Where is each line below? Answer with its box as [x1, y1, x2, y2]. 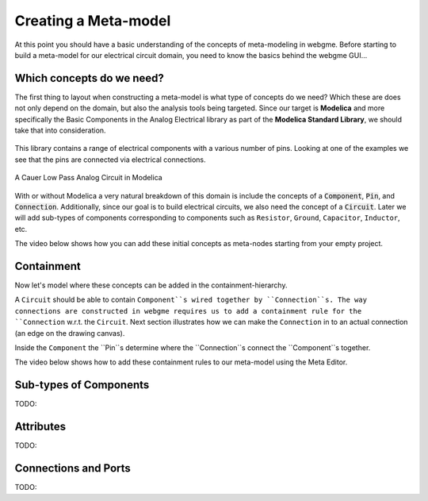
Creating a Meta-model [14, 12, 171, 29]
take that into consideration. [14, 125, 106, 135]
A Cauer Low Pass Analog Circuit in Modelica [14, 173, 162, 183]
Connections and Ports [14, 461, 131, 476]
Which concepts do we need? [14, 71, 164, 85]
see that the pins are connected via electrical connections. [14, 155, 206, 164]
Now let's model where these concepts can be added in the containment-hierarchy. [14, 280, 288, 290]
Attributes [14, 420, 67, 434]
